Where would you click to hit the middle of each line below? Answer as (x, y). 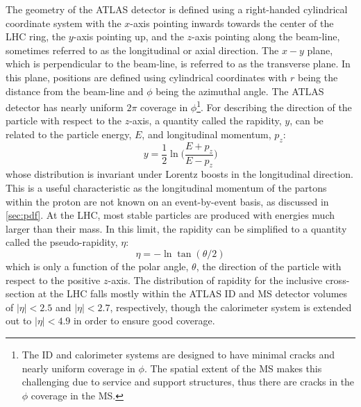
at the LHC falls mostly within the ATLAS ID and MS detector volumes (193, 293)
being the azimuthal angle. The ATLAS (240, 91)
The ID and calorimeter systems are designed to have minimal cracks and (178, 354)
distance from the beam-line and (75, 91)
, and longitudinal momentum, (207, 134)
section (20, 293)
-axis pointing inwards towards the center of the (232, 23)
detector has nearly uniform (65, 107)
